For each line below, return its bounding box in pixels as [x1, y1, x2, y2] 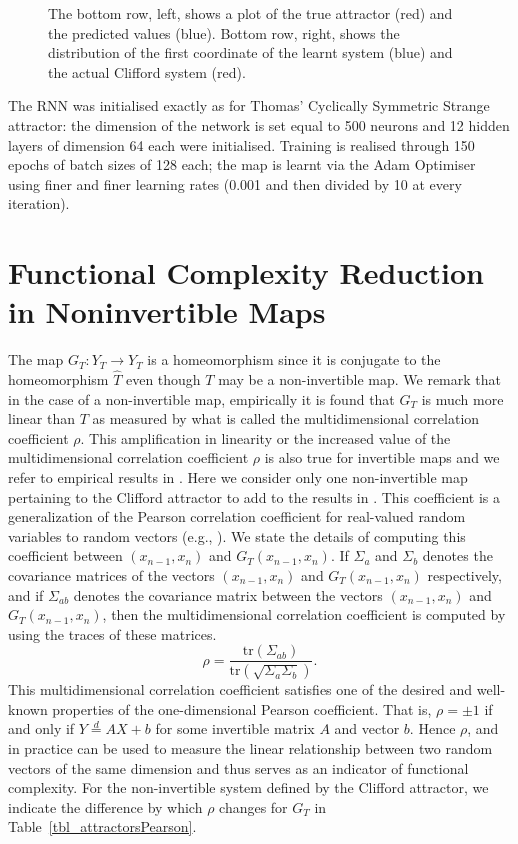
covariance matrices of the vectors [8, 565, 215, 585]
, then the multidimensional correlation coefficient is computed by [102, 604, 506, 625]
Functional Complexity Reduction [8, 252, 484, 293]
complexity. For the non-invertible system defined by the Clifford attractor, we [8, 777, 489, 798]
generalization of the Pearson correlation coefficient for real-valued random [8, 506, 466, 527]
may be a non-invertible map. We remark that [218, 369, 502, 390]
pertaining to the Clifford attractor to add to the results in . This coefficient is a [8, 486, 501, 507]
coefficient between [8, 545, 123, 566]
